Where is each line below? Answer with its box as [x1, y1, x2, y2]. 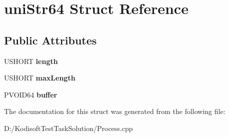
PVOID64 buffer [4, 89, 57, 99]
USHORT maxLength [4, 72, 75, 83]
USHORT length [4, 55, 58, 66]
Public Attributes [4, 32, 97, 47]
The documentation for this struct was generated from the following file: [4, 106, 225, 116]
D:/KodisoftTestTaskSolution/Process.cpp [4, 122, 133, 133]
